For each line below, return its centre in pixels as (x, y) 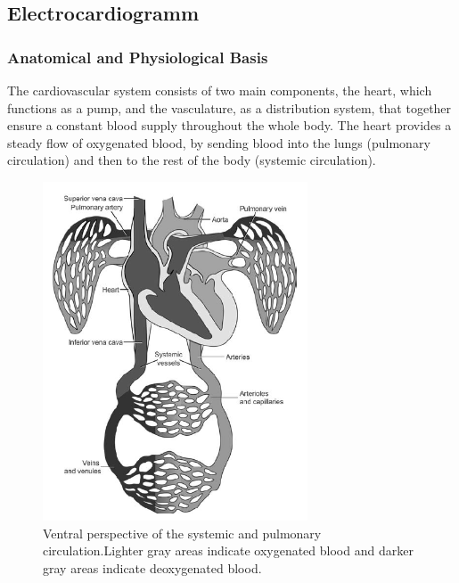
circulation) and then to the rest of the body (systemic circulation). (192, 160)
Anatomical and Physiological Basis (138, 57)
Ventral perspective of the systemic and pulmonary (182, 533)
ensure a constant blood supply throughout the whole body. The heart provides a (229, 125)
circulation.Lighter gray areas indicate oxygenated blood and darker (228, 550)
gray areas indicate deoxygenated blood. (152, 567)
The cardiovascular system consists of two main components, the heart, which (220, 90)
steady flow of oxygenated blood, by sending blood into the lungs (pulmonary (219, 142)
